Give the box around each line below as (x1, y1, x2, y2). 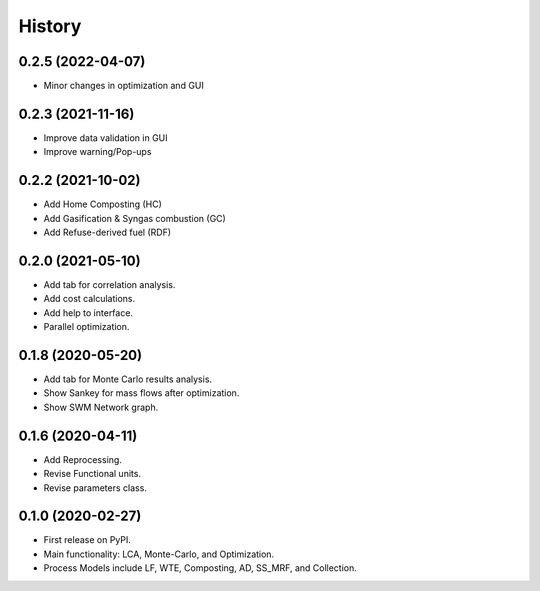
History (18, 15, 82, 37)
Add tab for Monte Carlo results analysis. (43, 373, 213, 385)
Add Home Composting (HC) (43, 198, 162, 210)
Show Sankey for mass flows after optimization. (43, 387, 240, 399)
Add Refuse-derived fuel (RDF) (43, 226, 172, 239)
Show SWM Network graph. (43, 401, 159, 413)
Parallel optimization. (43, 321, 130, 333)
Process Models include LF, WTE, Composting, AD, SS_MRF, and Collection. (43, 562, 357, 574)
